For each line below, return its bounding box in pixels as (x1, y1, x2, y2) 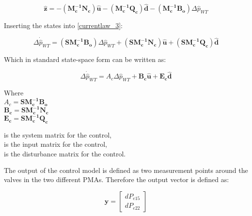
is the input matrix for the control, (4, 139, 107, 149)
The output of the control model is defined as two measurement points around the (4, 165, 248, 175)
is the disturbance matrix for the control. (4, 149, 126, 159)
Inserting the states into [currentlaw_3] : (4, 20, 123, 31)
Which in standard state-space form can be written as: (4, 54, 166, 64)
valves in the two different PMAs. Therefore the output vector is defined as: (4, 174, 229, 185)
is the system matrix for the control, (4, 129, 111, 139)
